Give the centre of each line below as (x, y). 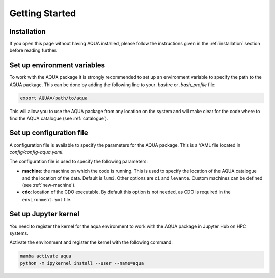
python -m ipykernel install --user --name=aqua (82, 263)
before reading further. (33, 50)
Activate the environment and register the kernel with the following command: (91, 242)
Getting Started (43, 13)
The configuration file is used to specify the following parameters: (78, 161)
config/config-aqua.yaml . (36, 152)
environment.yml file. (47, 199)
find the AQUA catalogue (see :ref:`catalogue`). (59, 118)
